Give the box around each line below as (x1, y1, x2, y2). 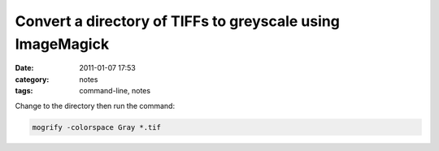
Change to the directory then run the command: (15, 101, 175, 110)
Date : (15, 63, 34, 73)
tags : (15, 86, 33, 96)
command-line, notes (79, 86, 150, 96)
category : (15, 74, 50, 84)
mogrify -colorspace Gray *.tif (32, 123, 162, 132)
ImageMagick (15, 35, 110, 53)
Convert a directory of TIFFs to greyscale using (15, 12, 341, 30)
